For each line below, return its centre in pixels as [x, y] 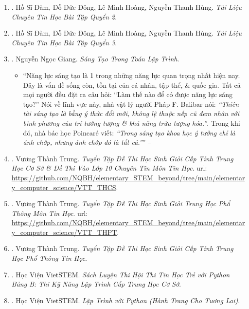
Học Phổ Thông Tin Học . [49, 258]
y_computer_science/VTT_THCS [64, 187]
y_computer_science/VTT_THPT [64, 232]
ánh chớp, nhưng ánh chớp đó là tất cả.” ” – [87, 142]
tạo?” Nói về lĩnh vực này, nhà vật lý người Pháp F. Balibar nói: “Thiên [131, 104]
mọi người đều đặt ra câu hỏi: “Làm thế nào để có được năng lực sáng [128, 94]
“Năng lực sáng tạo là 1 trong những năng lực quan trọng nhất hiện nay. [132, 75]
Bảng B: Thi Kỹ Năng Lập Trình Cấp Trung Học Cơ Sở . [96, 284]
